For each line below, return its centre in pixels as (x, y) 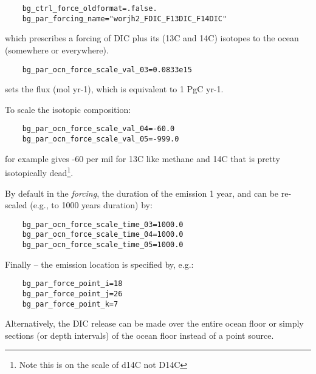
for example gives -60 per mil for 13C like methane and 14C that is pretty (143, 158)
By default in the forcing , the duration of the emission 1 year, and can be (142, 193)
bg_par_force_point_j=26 (72, 294)
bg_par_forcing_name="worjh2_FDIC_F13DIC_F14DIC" (125, 19)
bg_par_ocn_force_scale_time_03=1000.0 (103, 224)
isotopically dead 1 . (39, 172)
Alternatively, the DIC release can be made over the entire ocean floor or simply (154, 323)
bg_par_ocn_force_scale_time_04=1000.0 (103, 235)
